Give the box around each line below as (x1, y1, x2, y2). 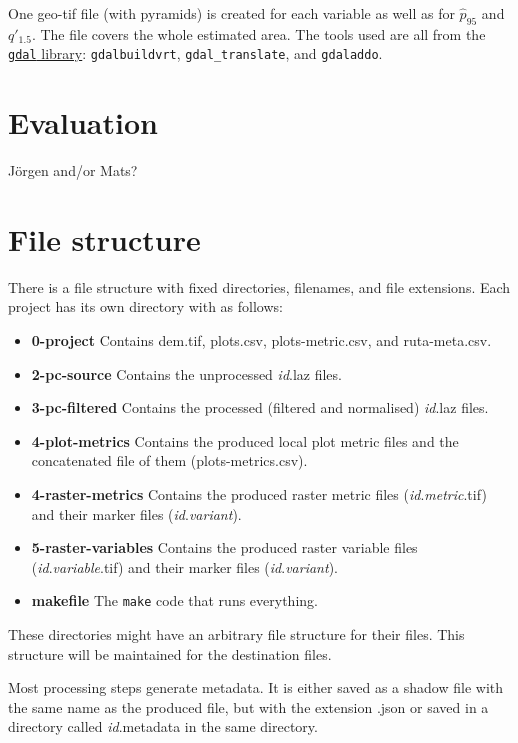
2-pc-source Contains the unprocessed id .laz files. (31, 363, 342, 384)
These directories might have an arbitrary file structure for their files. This (8, 624, 465, 645)
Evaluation (8, 102, 158, 143)
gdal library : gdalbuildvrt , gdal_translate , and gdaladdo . (8, 43, 383, 64)
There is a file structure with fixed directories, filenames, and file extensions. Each (8, 276, 511, 297)
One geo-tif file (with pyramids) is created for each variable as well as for (8, 3, 455, 23)
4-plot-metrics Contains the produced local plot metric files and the (31, 430, 459, 451)
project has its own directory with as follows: (8, 296, 283, 317)
